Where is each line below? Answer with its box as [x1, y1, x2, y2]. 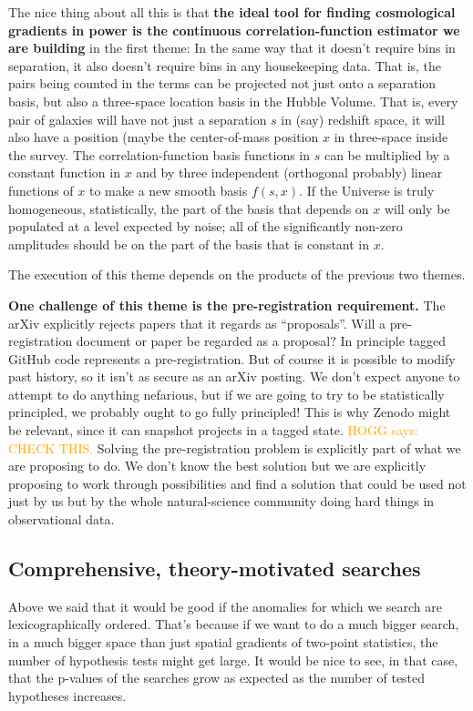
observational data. [8, 510, 115, 529]
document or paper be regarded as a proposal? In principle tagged [76, 331, 447, 350]
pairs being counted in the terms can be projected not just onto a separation [8, 74, 437, 93]
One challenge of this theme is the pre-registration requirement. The [8, 295, 446, 314]
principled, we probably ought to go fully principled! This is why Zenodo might [8, 402, 451, 422]
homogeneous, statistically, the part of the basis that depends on [8, 198, 369, 218]
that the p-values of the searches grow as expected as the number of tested [8, 668, 426, 687]
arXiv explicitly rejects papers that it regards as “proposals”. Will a [8, 313, 386, 332]
